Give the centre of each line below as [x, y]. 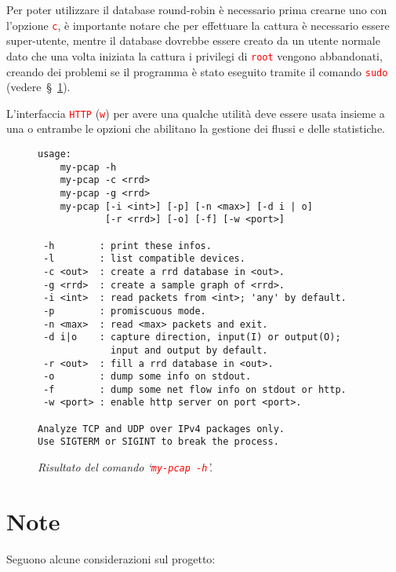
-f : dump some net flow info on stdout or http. [195, 389]
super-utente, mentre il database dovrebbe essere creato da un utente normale [193, 40]
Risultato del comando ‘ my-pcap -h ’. [125, 467]
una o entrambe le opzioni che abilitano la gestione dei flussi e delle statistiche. [196, 128]
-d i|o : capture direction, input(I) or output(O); [192, 337]
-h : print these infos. [127, 246]
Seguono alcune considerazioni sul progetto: [111, 558]
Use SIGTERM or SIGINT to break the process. [158, 442]
